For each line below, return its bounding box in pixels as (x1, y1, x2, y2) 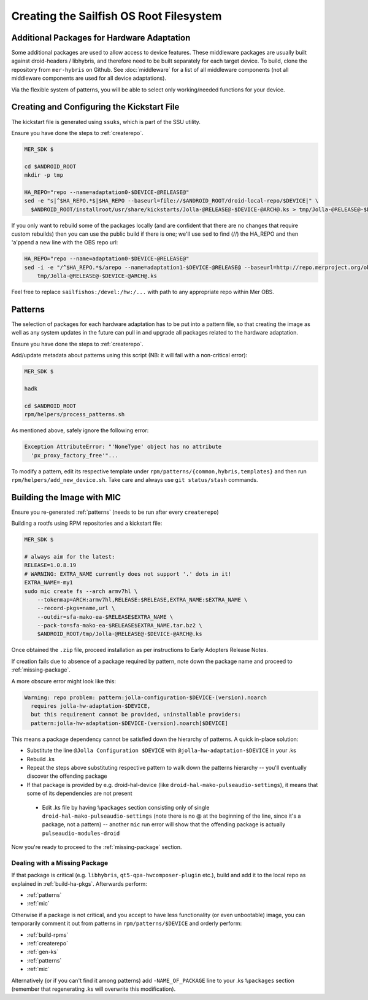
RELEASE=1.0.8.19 (24, 562, 77, 569)
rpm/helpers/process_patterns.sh (24, 411, 125, 418)
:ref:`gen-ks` (26, 948, 59, 956)
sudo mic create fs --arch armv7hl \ (24, 587, 138, 595)
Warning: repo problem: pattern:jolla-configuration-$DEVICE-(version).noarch (24, 694, 267, 701)
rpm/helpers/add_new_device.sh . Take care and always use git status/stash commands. (11, 476, 258, 483)
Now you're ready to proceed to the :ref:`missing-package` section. (11, 843, 182, 851)
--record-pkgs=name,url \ (37, 605, 115, 612)
